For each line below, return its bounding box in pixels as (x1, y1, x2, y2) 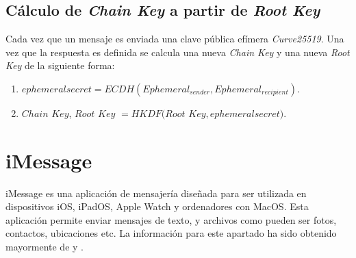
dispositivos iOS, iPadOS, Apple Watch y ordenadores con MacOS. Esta (5, 199, 309, 214)
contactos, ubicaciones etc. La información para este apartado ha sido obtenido (5, 226, 337, 240)
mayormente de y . (5, 240, 84, 254)
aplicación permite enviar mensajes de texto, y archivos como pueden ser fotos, (5, 212, 337, 227)
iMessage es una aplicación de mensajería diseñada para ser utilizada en (5, 185, 307, 200)
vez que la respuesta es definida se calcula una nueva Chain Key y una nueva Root (5, 44, 350, 59)
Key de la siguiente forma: (5, 58, 115, 73)
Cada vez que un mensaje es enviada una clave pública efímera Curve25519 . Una (5, 31, 344, 46)
